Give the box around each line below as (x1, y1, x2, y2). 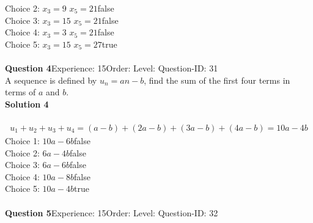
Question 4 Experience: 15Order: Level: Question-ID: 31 (5, 61, 218, 74)
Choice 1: (5, 134, 40, 147)
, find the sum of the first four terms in (144, 73, 290, 86)
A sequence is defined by (5, 73, 97, 86)
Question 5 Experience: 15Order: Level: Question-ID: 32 (5, 206, 218, 219)
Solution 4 (5, 97, 49, 110)
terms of (5, 86, 36, 98)
